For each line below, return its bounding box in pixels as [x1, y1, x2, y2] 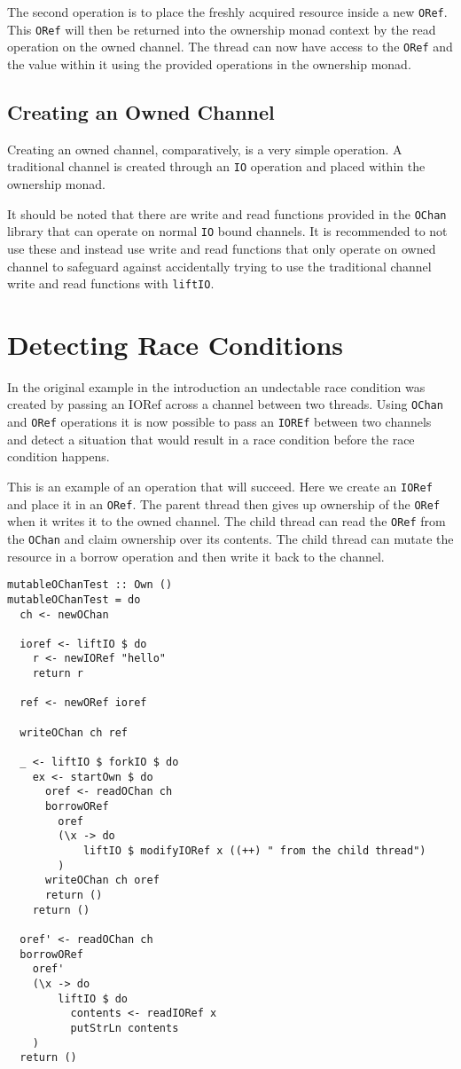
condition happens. [7, 447, 110, 466]
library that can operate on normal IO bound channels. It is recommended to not [7, 222, 448, 240]
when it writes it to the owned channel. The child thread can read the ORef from [7, 512, 446, 531]
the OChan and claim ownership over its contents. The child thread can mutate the [7, 529, 454, 547]
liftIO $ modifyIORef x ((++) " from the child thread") [82, 845, 426, 858]
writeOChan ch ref [20, 726, 129, 739]
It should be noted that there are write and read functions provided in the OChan [7, 204, 447, 223]
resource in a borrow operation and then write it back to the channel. [7, 546, 385, 565]
